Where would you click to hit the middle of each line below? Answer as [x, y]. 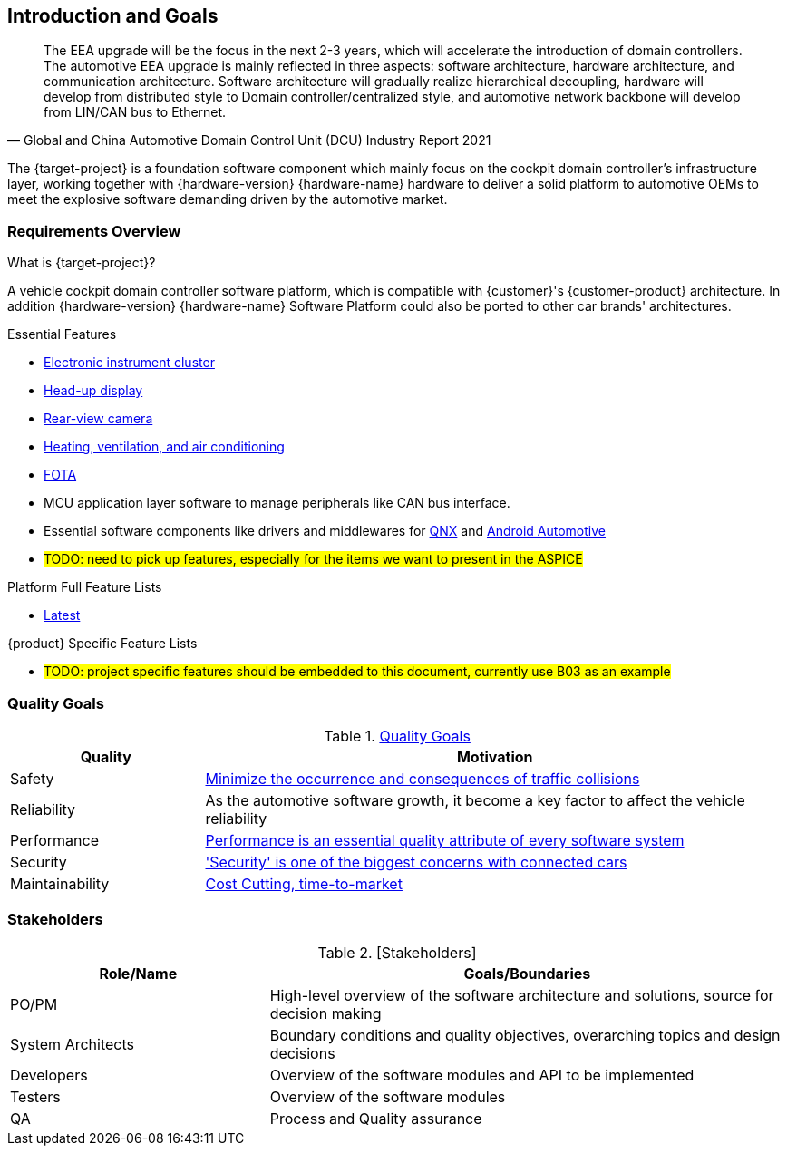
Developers [49, 1075]
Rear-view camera [98, 419]
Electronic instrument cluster [129, 363]
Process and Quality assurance [376, 1118]
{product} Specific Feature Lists [102, 644]
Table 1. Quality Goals [397, 736]
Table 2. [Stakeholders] [397, 952]
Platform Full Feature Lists [85, 587]
